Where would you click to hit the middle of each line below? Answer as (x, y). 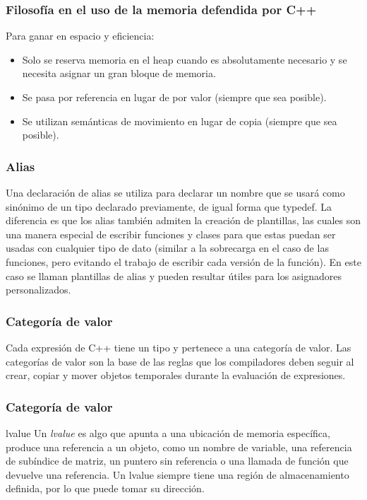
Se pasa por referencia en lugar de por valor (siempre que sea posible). (174, 97)
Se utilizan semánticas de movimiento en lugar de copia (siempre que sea (180, 121)
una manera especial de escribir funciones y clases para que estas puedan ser (171, 234)
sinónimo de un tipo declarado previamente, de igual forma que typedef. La (169, 206)
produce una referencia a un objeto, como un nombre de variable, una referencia (179, 447)
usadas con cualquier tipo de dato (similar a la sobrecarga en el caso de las (167, 248)
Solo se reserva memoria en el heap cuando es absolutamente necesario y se (185, 59)
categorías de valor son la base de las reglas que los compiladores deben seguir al (180, 361)
